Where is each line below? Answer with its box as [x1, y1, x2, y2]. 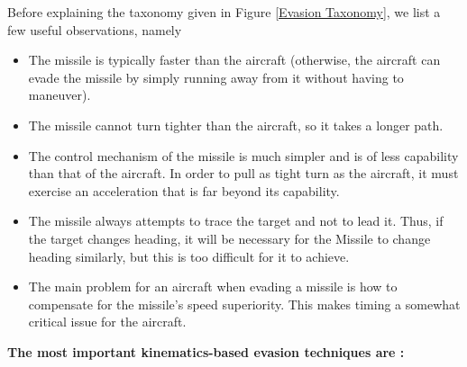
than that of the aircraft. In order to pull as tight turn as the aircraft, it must [28, 164, 459, 183]
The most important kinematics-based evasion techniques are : [7, 342, 405, 361]
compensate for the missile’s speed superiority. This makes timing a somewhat [28, 294, 461, 313]
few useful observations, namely [7, 20, 182, 39]
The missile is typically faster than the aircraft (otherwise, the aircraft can [28, 50, 441, 69]
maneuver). [28, 85, 91, 104]
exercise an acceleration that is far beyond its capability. [28, 181, 340, 200]
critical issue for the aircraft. [28, 312, 187, 331]
